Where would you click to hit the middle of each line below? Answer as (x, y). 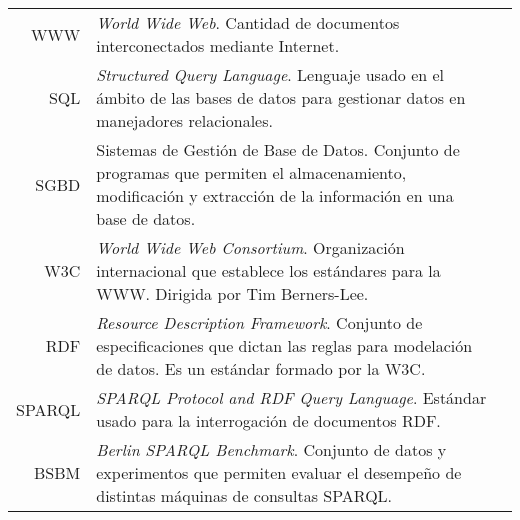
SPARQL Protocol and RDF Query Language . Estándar (291, 397)
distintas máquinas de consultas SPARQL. (244, 495)
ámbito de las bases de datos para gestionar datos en (281, 97)
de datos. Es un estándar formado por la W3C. (261, 368)
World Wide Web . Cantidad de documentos (248, 22)
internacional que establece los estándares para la (268, 270)
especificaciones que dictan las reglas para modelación (284, 345)
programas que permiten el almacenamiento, (251, 172)
